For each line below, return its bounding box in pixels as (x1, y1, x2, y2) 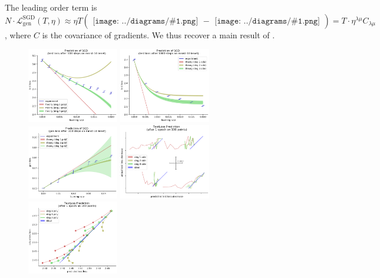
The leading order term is (5, 1, 97, 13)
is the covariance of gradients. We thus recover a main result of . (42, 28, 275, 41)
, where (5, 28, 31, 41)
